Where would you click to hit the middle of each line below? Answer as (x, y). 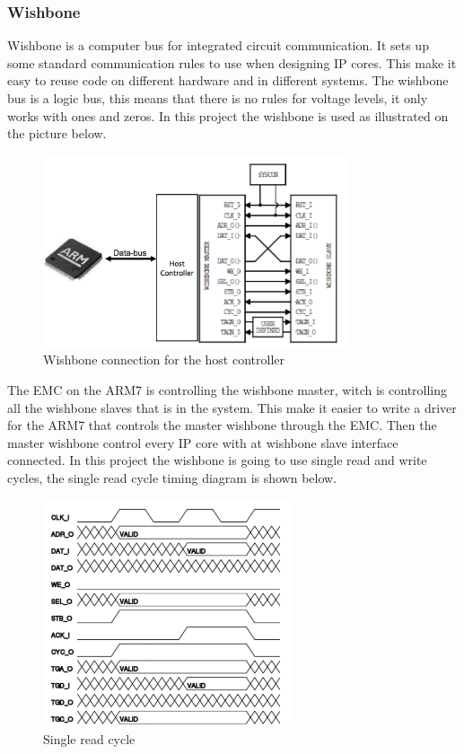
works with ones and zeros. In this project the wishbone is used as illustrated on (228, 115)
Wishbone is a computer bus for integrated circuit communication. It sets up (218, 45)
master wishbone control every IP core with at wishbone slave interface (203, 442)
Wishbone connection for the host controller (164, 359)
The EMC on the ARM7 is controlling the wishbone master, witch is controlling (228, 389)
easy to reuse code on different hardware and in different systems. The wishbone (228, 80)
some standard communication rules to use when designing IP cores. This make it (232, 62)
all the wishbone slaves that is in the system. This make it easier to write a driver (232, 407)
